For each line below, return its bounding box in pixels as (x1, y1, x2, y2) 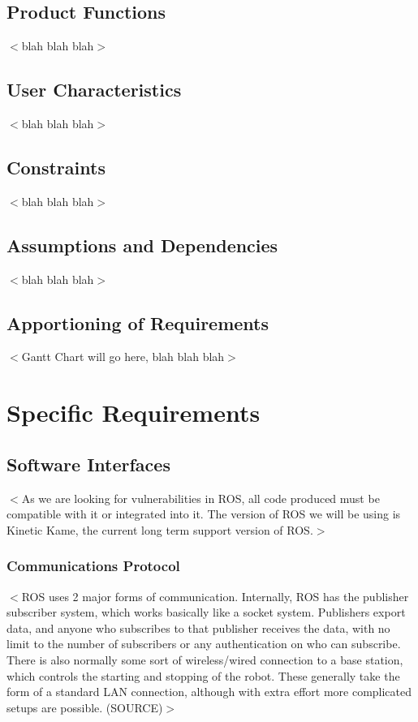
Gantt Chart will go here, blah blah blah (21, 348, 225, 365)
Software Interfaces (6, 451, 170, 476)
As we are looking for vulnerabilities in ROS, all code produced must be (21, 489, 380, 506)
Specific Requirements (6, 396, 261, 429)
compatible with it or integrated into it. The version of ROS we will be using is (6, 505, 401, 522)
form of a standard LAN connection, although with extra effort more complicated (6, 683, 412, 700)
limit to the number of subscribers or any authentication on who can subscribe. (6, 635, 401, 652)
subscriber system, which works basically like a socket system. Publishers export (6, 604, 406, 621)
